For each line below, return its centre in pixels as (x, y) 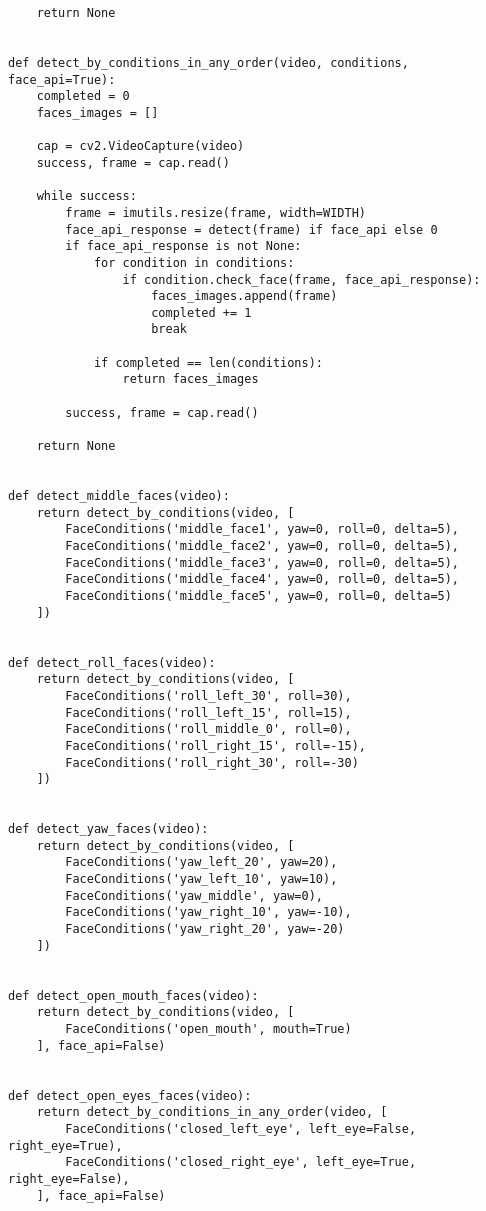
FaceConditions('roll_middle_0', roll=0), (208, 729)
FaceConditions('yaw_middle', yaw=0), (194, 895)
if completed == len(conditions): (208, 362)
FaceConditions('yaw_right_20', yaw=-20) (205, 929)
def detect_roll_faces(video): (112, 662)
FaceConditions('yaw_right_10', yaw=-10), (208, 912)
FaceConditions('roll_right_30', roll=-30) (212, 762)
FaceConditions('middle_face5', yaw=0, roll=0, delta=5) (258, 595)
